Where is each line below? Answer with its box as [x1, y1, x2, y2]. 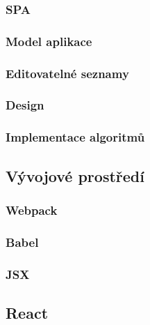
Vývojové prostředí [6, 165, 144, 186]
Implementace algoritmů [6, 128, 145, 146]
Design [6, 96, 44, 114]
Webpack [6, 201, 58, 218]
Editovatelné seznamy [6, 64, 129, 82]
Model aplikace [6, 32, 92, 50]
